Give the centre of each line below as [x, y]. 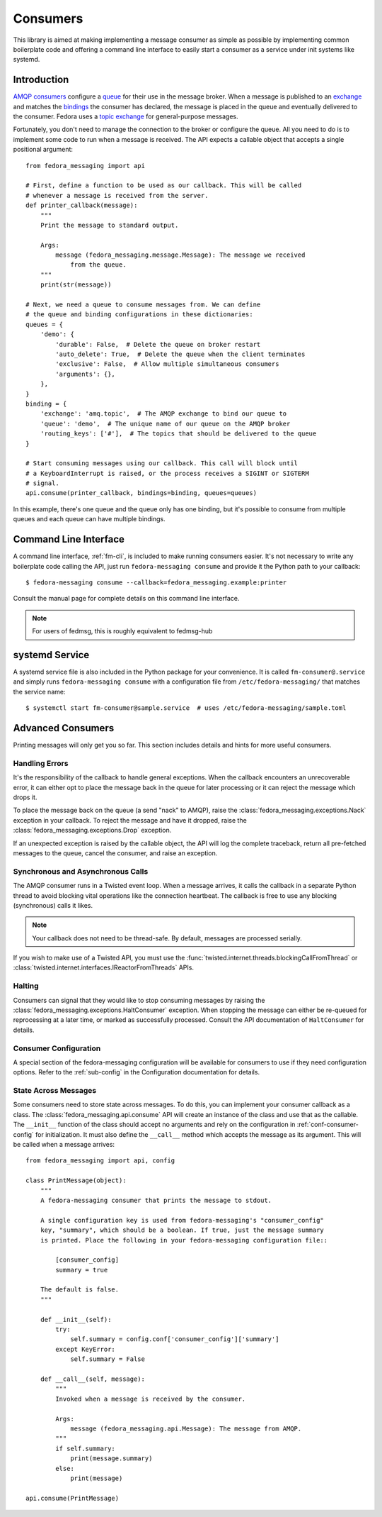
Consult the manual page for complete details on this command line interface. [126, 599]
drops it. [25, 797]
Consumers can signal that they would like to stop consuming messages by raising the [139, 1000]
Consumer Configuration [57, 1048]
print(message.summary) [111, 1458]
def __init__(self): [76, 1319]
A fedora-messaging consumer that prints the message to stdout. [156, 1200]
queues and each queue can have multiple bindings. [89, 519]
